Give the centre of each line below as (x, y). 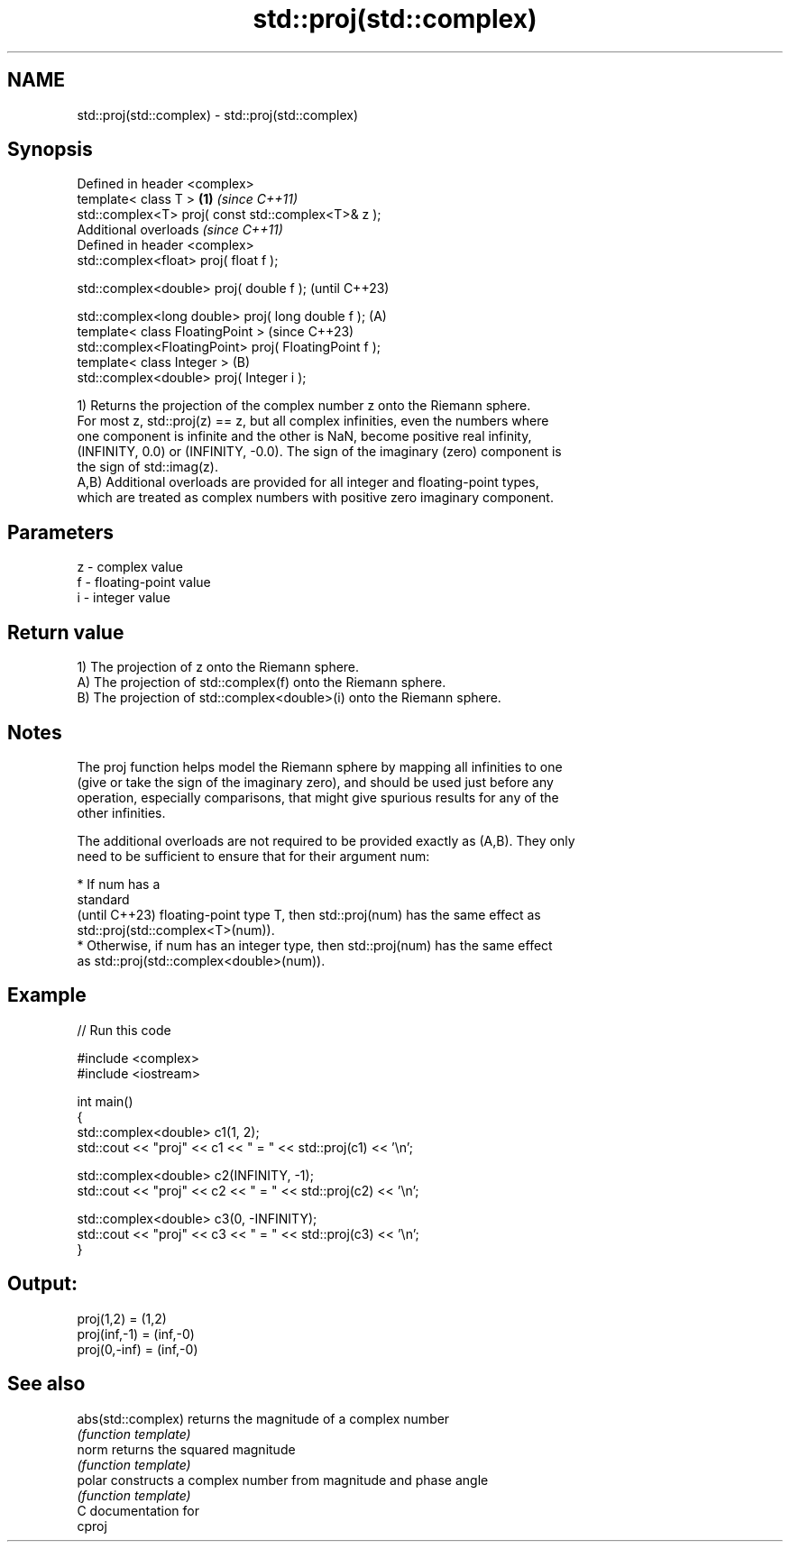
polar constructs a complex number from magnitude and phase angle (283, 1480)
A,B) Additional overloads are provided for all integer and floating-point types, (308, 482)
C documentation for (138, 1510)
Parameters (60, 532)
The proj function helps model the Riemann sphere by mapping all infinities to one (320, 766)
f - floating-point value (144, 582)
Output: (42, 1284)
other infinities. (121, 812)
